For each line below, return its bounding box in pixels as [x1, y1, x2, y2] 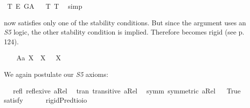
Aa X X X [16, 53, 61, 63]
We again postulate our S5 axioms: [4, 69, 108, 79]
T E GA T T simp [7, 1, 83, 11]
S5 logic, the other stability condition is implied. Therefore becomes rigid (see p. [4, 27, 245, 37]
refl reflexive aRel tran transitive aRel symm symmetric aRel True [13, 85, 241, 95]
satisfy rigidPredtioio [4, 95, 87, 105]
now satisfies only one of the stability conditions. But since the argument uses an [4, 17, 246, 27]
